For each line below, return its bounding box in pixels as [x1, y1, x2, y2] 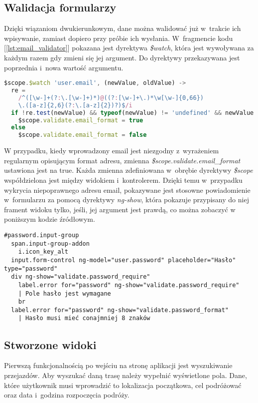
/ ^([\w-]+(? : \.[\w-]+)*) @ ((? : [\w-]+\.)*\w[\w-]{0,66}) [18, 94, 204, 101]
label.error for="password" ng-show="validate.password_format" [11, 306, 229, 314]
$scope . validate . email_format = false [18, 131, 147, 139]
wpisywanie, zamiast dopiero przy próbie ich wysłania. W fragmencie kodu [4, 32, 233, 43]
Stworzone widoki [4, 337, 97, 352]
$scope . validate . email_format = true [18, 116, 143, 124]
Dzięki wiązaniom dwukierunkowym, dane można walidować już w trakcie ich [4, 23, 241, 33]
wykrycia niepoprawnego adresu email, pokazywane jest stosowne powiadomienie [4, 184, 251, 195]
